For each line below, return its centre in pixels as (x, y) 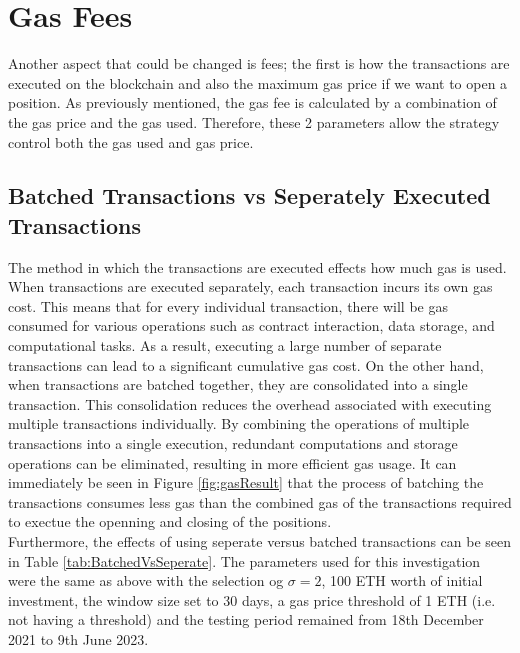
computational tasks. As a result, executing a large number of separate (225, 345)
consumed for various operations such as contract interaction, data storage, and (251, 325)
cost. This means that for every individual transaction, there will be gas (228, 305)
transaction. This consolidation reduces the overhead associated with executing (250, 403)
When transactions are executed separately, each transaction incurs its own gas (250, 286)
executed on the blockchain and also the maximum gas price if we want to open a (258, 82)
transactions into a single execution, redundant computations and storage (233, 443)
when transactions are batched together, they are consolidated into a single (238, 384)
